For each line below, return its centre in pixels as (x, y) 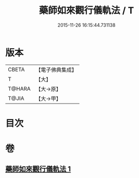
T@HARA (19, 89)
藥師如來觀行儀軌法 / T (86, 11)
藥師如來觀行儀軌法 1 (38, 169)
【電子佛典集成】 (56, 70)
